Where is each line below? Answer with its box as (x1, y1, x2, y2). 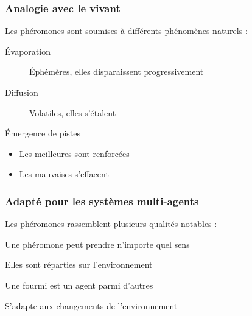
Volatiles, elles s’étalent (29, 106, 116, 119)
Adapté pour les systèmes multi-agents (5, 193, 199, 208)
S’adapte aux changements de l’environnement (5, 299, 178, 312)
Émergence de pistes (5, 127, 81, 139)
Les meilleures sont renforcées (19, 147, 130, 160)
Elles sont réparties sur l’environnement (5, 258, 153, 271)
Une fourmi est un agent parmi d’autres (5, 278, 153, 291)
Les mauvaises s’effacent (19, 167, 109, 180)
